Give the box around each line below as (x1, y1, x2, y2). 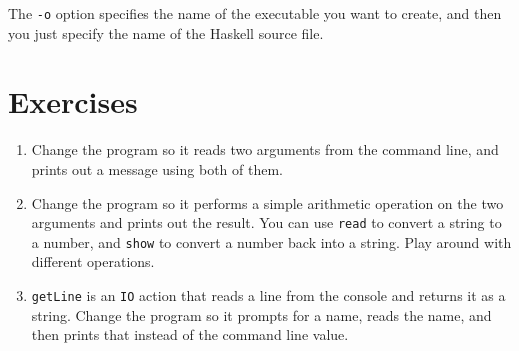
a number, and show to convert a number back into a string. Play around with (31, 231, 512, 252)
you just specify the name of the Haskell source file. (8, 22, 324, 43)
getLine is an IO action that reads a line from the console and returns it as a (31, 285, 506, 306)
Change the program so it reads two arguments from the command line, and (31, 139, 499, 160)
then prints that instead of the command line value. (31, 324, 349, 345)
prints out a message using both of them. (31, 158, 283, 179)
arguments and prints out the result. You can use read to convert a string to (31, 212, 502, 233)
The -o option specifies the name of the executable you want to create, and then (8, 3, 502, 23)
